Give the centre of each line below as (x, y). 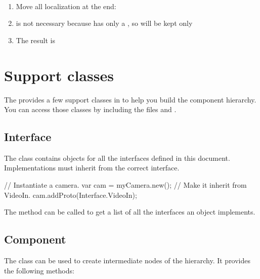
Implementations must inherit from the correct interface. (92, 168)
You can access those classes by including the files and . (90, 109)
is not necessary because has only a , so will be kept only (104, 23)
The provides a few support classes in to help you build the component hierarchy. (130, 99)
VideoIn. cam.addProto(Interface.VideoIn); (71, 195)
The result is (35, 40)
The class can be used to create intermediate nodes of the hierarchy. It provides (127, 260)
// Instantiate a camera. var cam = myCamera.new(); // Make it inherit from (125, 185)
